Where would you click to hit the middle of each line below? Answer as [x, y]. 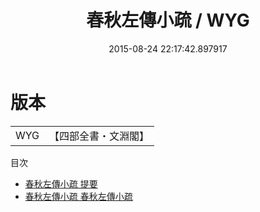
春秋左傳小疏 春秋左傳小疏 [78, 196]
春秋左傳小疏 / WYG [168, 20]
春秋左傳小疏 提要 [61, 183]
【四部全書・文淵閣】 [99, 136]
